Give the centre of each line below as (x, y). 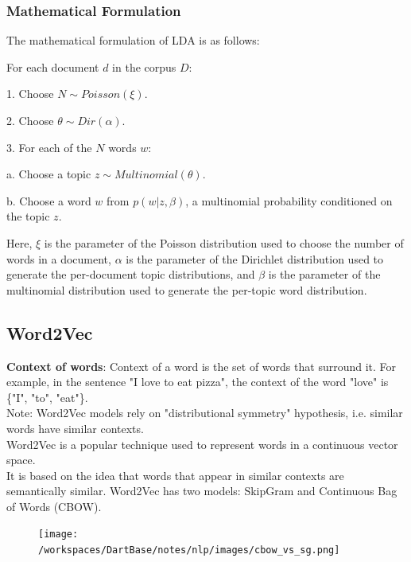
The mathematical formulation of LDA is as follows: (133, 40)
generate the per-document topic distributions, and (131, 274)
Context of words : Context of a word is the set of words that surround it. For (202, 366)
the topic (28, 216)
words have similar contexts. (75, 428)
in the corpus (144, 66)
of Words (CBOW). (54, 506)
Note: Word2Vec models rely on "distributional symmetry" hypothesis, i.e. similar (205, 413)
